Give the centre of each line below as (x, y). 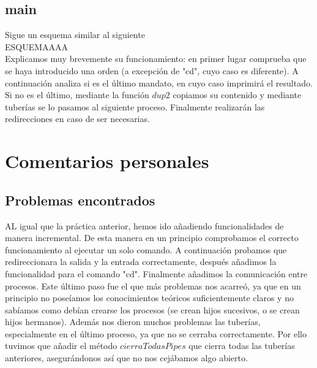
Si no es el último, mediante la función (77, 95)
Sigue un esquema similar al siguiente (75, 35)
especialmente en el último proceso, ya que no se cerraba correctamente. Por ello (156, 333)
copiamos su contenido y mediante (237, 95)
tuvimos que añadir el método (61, 346)
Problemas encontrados (80, 200)
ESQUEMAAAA (37, 46)
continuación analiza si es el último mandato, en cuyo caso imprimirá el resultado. (159, 82)
